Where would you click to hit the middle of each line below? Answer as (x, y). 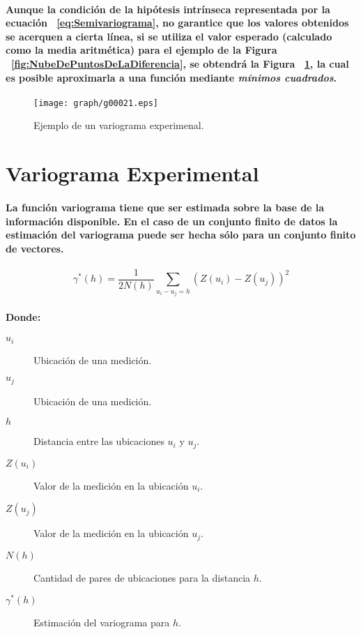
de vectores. (35, 248)
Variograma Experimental (132, 173)
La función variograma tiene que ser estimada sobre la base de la (165, 207)
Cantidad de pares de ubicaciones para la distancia (142, 577)
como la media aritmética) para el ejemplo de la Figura (141, 50)
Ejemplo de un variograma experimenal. (119, 125)
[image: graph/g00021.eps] (96, 103)
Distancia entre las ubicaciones (99, 441)
